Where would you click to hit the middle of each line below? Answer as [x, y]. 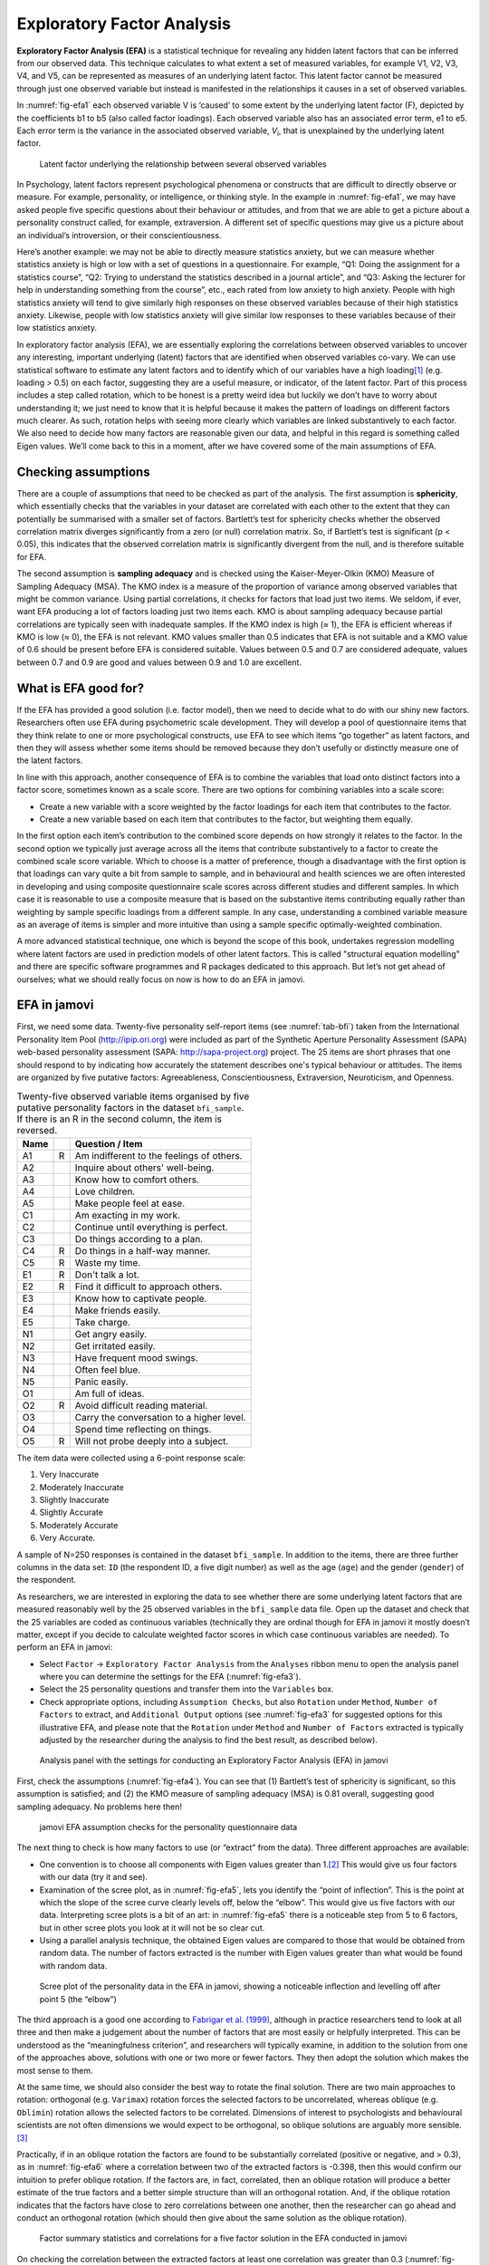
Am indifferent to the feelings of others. [158, 1155]
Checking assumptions [83, 472]
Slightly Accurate [72, 1512]
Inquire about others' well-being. [144, 1167]
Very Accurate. [67, 1538]
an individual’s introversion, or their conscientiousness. [119, 235]
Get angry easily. [111, 1334]
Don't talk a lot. [107, 1275]
